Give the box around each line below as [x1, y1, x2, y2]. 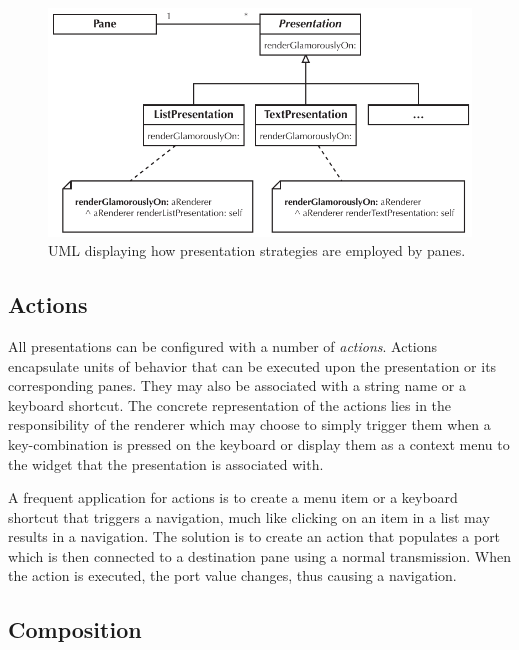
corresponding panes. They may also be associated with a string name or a [8, 375, 466, 396]
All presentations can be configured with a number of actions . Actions [8, 335, 438, 356]
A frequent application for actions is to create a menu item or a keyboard [8, 487, 458, 508]
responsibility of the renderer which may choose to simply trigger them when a [8, 414, 491, 435]
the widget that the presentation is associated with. [8, 453, 324, 474]
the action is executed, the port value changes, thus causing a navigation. [8, 565, 457, 586]
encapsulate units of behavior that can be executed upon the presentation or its [8, 355, 497, 376]
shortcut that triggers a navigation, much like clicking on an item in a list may [8, 506, 490, 527]
